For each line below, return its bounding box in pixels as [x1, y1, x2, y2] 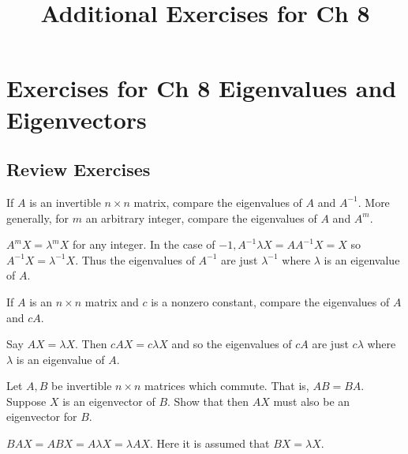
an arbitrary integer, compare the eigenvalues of [85, 209, 317, 226]
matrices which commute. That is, [144, 377, 309, 394]
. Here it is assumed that [149, 435, 270, 452]
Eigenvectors [6, 103, 147, 135]
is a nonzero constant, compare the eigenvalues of [151, 293, 390, 310]
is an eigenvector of [62, 392, 155, 409]
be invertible [51, 377, 112, 394]
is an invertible [29, 193, 101, 210]
